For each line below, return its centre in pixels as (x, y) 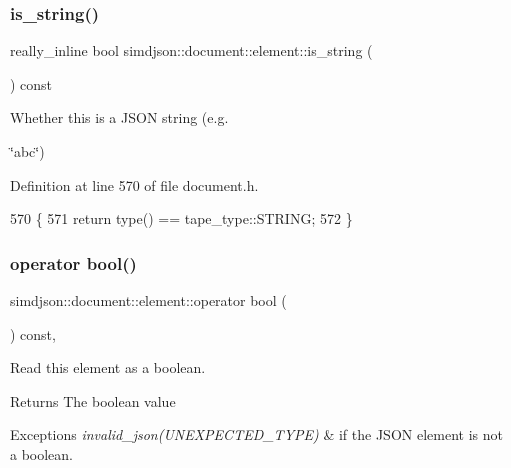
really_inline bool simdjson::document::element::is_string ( (191, 50)
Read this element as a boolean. (108, 367)
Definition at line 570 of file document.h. (134, 184)
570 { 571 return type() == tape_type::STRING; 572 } (181, 218)
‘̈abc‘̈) (27, 151)
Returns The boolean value (93, 400)
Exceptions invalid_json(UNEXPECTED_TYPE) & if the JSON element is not (256, 434)
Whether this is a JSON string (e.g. (119, 117)
